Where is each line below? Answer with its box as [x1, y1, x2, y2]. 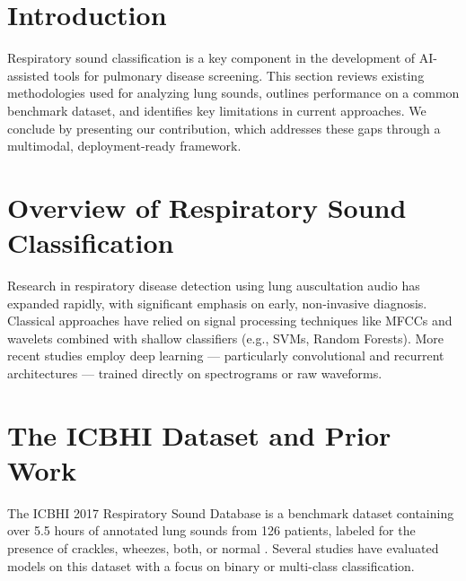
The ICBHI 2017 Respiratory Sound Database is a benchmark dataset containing [7, 503, 454, 522]
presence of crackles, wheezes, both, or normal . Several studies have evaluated [7, 539, 439, 558]
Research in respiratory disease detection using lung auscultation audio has [7, 276, 420, 294]
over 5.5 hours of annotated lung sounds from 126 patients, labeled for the [7, 521, 416, 540]
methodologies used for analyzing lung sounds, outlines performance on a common [7, 83, 460, 102]
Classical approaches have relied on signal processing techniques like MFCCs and [7, 311, 453, 330]
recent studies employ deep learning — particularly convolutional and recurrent [7, 346, 444, 365]
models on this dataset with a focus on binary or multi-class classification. [7, 556, 415, 575]
